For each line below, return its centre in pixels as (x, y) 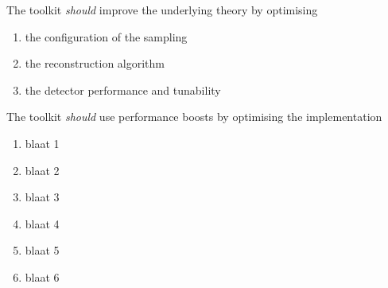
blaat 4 (42, 223)
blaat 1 (42, 143)
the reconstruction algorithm (95, 63)
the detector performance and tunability (123, 90)
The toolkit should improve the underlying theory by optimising (162, 10)
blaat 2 (42, 170)
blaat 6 (42, 276)
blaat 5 (42, 250)
